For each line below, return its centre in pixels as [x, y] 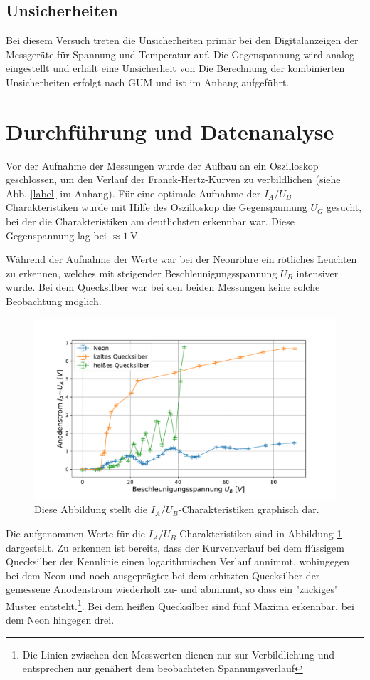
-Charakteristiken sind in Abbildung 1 [259, 534]
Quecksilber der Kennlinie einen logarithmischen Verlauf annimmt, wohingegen [178, 561]
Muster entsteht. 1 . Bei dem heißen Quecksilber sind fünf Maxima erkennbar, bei [180, 605]
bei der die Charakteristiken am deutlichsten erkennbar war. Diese [150, 221]
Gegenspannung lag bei [56, 235]
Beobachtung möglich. [54, 301]
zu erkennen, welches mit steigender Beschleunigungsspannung [142, 273]
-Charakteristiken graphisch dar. [249, 509]
